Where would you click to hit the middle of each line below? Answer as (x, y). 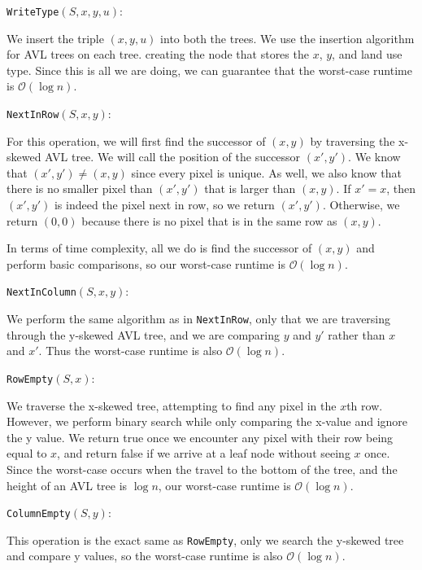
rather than (357, 334)
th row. (365, 405)
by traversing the (352, 140)
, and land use (367, 54)
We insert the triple (55, 38)
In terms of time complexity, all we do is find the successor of (159, 248)
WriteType (33, 12)
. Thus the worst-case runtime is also (131, 351)
